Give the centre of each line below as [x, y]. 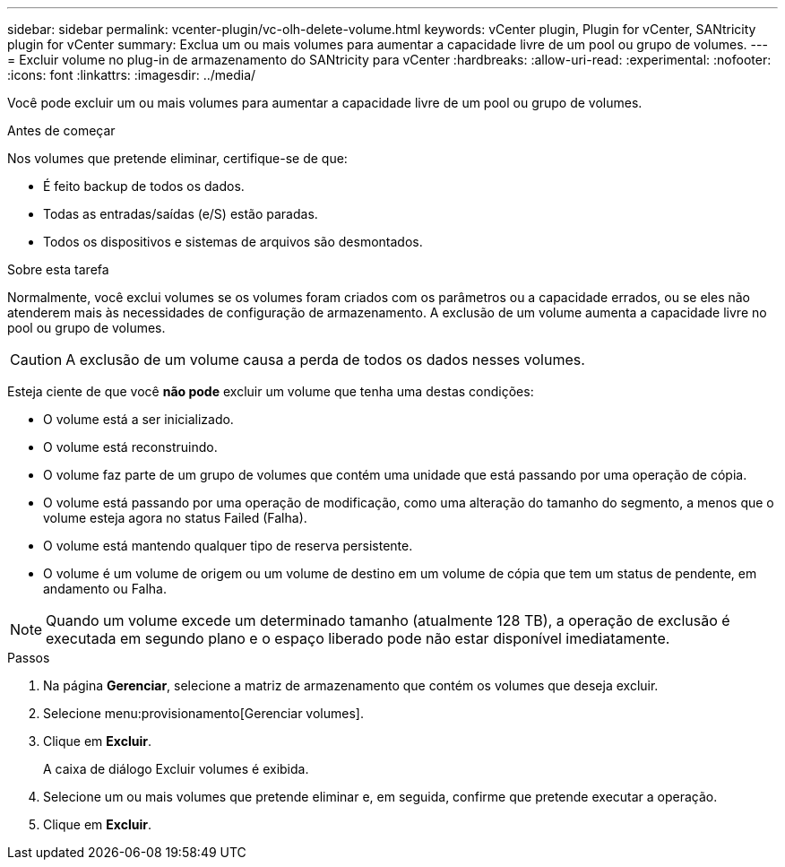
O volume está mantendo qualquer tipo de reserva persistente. [228, 546]
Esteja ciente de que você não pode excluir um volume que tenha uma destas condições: [271, 391]
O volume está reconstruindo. [130, 447]
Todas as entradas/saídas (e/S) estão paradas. [181, 214]
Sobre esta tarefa [58, 269]
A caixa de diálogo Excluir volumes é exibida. [176, 769]
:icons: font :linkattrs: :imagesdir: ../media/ [132, 75]
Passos [29, 658]
